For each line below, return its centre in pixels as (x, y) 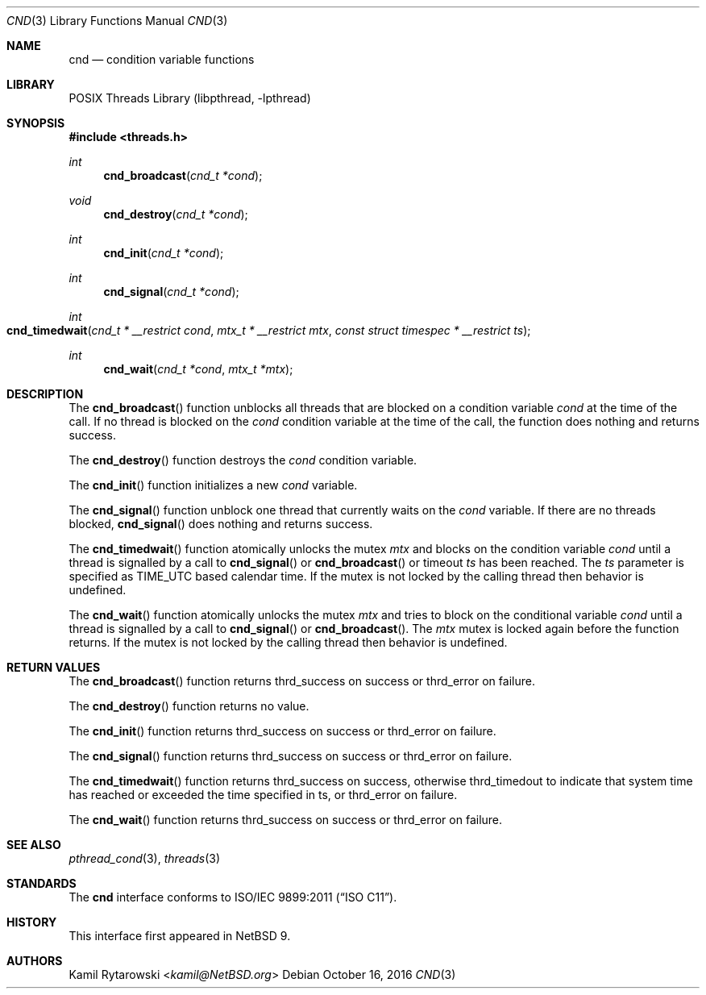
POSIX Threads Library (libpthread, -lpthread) (190, 98)
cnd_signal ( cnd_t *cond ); (171, 291)
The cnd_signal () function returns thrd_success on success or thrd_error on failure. (291, 756)
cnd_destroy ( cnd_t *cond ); (176, 214)
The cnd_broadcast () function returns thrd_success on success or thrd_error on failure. (302, 681)
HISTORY (32, 922)
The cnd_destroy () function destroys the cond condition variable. (243, 460)
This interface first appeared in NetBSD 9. (180, 936)
